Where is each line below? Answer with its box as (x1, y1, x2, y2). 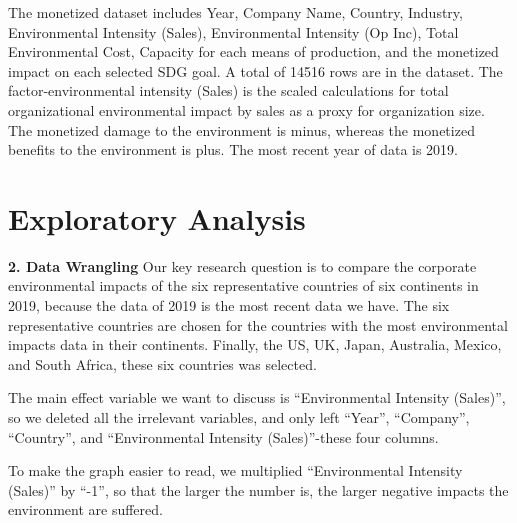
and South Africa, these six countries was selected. (8, 353, 317, 374)
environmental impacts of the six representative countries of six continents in (8, 275, 479, 296)
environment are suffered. (8, 499, 163, 520)
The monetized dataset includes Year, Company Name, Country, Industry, (8, 2, 463, 22)
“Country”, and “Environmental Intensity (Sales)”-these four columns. (8, 426, 439, 447)
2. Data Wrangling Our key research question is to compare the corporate (8, 255, 477, 276)
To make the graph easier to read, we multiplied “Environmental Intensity (8, 460, 463, 481)
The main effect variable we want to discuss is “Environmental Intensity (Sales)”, (8, 387, 506, 408)
